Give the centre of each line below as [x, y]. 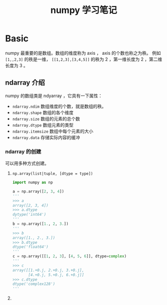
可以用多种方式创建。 [27, 163]
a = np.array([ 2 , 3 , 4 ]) [38, 191]
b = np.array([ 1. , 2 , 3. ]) [40, 224]
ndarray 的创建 [23, 152]
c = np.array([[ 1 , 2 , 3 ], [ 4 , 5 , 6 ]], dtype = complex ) [70, 256]
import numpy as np [33, 182]
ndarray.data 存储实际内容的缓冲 [46, 137]
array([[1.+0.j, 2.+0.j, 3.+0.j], [48, 270]
